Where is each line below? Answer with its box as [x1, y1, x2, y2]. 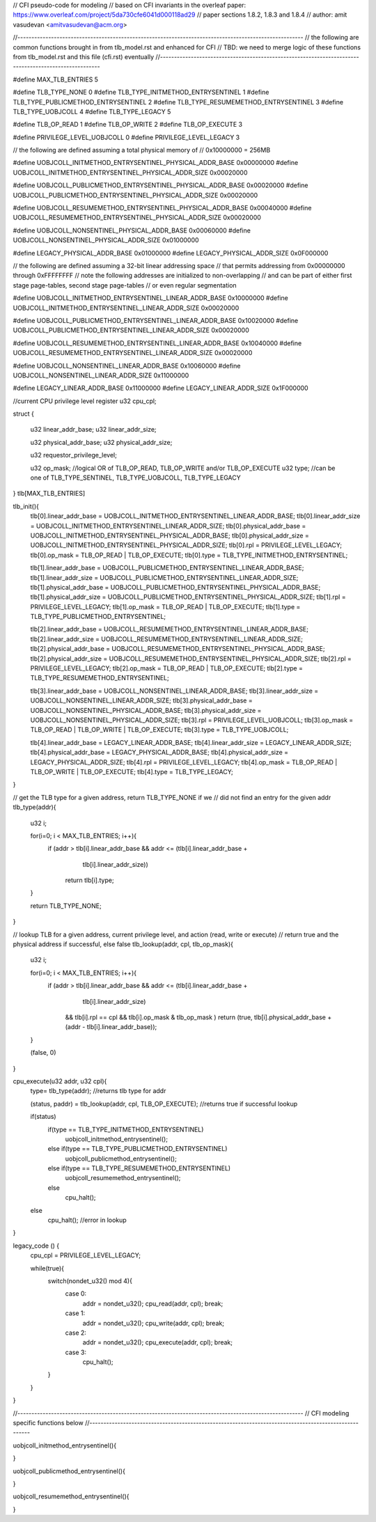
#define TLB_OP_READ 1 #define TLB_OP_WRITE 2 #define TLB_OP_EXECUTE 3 [13, 120, 243, 129]
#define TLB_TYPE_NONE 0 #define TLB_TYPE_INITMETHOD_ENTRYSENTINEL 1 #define [13, 88, 269, 97]
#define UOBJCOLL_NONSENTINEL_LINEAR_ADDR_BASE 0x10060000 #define [13, 361, 241, 370]
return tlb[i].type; [65, 876, 114, 884]
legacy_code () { [13, 1241, 60, 1250]
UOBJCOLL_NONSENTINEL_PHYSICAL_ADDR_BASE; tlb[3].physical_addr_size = [30, 706, 262, 714]
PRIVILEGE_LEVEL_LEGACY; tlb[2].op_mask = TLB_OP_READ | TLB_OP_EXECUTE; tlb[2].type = [30, 664, 303, 673]
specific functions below [13, 1419, 84, 1427]
